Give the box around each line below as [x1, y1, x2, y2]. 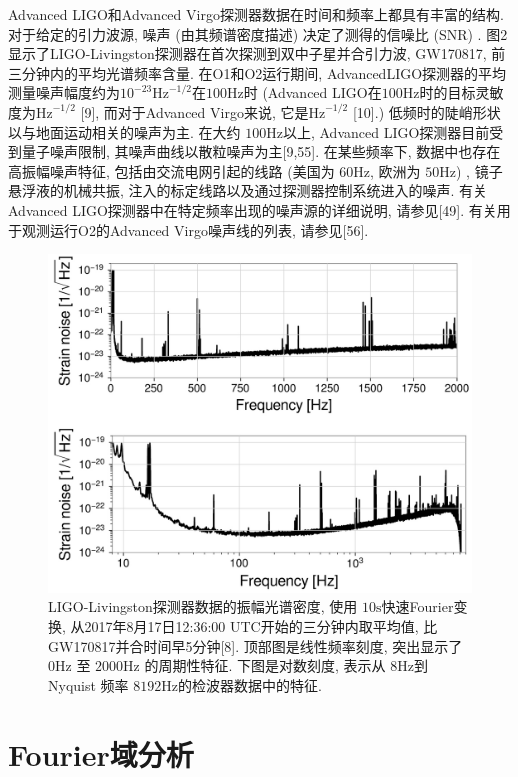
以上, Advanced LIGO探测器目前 [282, 121, 490, 142]
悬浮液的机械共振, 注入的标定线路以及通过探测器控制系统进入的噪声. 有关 [8, 180, 488, 201]
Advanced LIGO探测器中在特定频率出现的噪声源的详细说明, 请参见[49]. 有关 [8, 199, 497, 220]
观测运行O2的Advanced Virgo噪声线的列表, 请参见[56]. [21, 219, 369, 240]
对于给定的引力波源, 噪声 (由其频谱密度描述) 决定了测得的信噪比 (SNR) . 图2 [8, 23, 508, 44]
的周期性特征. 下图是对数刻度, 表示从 [144, 655, 386, 676]
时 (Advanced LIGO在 [243, 82, 382, 103]
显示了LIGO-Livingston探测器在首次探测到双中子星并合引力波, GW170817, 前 [8, 43, 506, 64]
